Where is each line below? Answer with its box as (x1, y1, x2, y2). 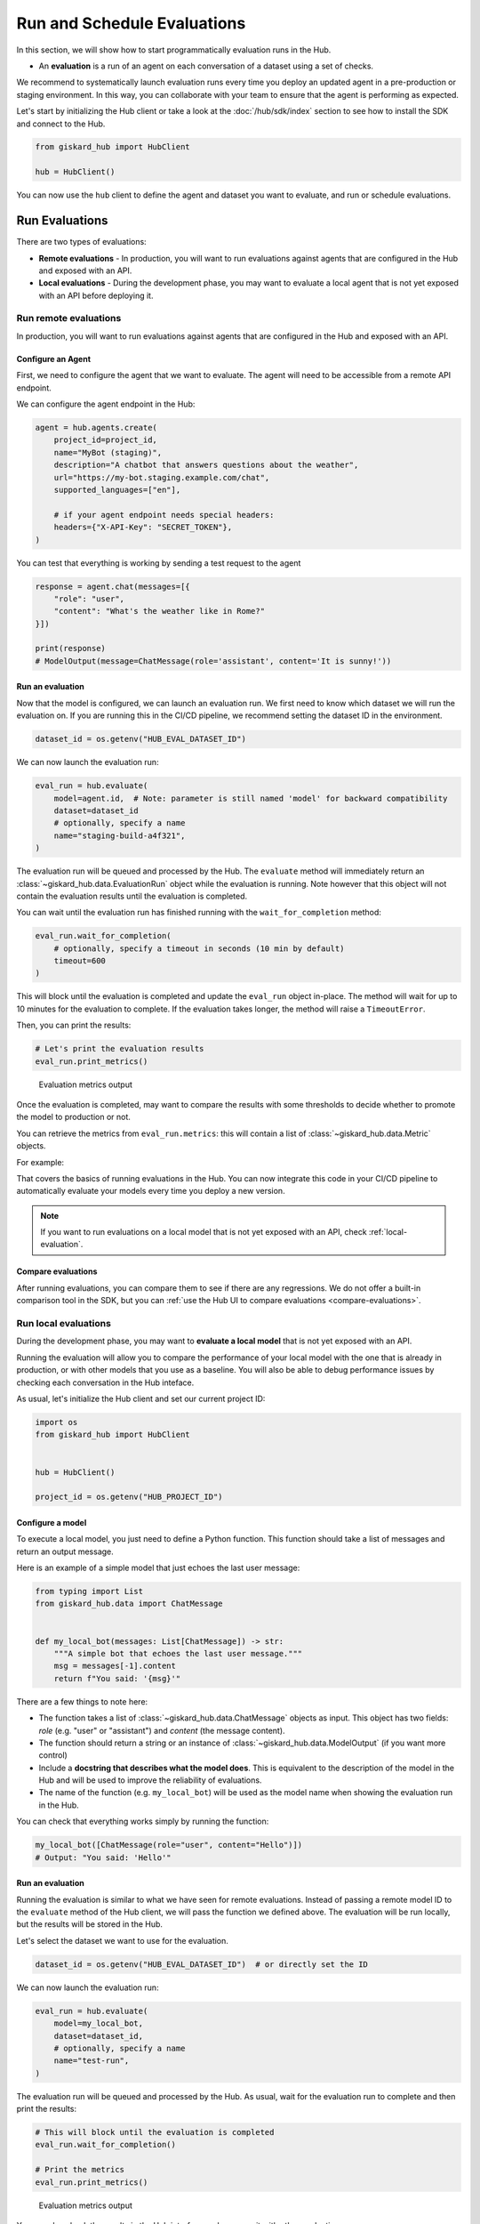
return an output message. (16, 1546, 115, 1557)
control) (38, 1750, 68, 1761)
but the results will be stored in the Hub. (16, 1919, 164, 1930)
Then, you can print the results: (16, 1019, 132, 1031)
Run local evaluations (16, 1317, 111, 1330)
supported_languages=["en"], (53, 485, 181, 495)
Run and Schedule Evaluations (16, 13, 246, 33)
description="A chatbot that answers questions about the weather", (53, 460, 359, 471)
